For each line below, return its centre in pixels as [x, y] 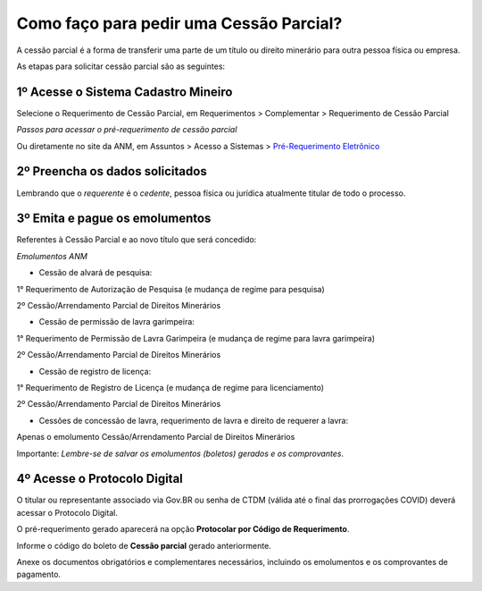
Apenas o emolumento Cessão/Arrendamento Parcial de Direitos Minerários [156, 437]
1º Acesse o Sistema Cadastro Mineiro [125, 92]
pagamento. [39, 574]
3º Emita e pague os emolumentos [114, 219]
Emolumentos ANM [52, 256]
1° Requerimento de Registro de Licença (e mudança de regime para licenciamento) [170, 387]
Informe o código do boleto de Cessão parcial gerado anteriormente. [144, 545]
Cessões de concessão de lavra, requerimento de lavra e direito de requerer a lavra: [193, 420]
